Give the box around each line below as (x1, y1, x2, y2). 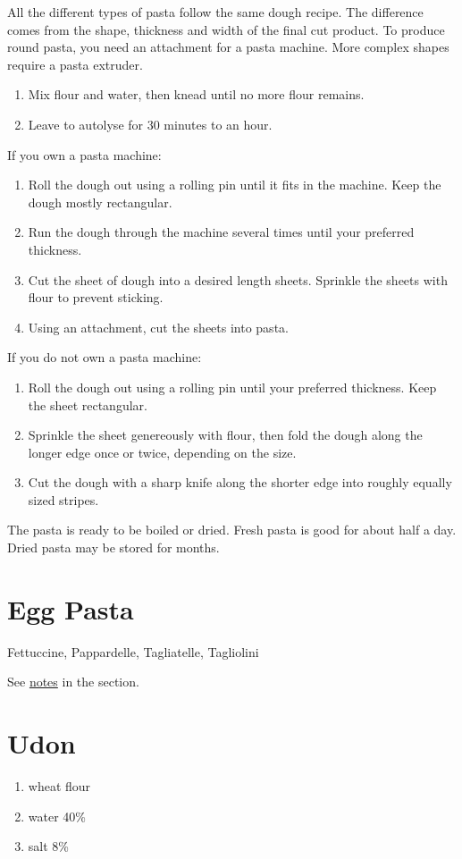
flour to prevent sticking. (28, 288, 164, 307)
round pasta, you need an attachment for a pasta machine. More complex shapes (7, 38, 449, 56)
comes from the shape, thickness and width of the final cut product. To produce (7, 20, 445, 38)
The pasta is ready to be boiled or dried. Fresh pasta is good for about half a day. (7, 520, 457, 539)
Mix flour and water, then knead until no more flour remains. (28, 85, 365, 104)
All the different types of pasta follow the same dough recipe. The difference (7, 3, 424, 21)
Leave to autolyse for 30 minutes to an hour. (28, 114, 273, 133)
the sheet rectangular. (28, 395, 147, 414)
